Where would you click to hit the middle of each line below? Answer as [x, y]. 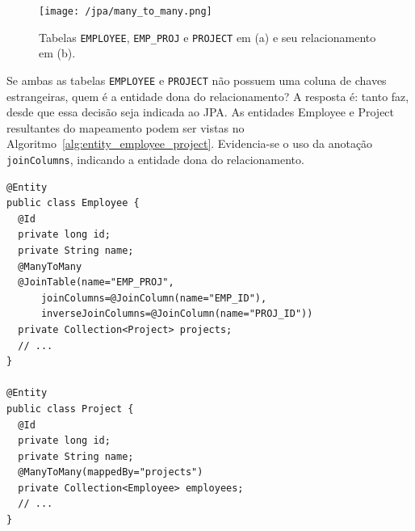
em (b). [57, 53]
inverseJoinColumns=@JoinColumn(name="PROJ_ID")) [177, 314]
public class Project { [70, 409]
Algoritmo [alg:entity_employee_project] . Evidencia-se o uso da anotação [190, 143]
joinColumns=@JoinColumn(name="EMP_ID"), [154, 298]
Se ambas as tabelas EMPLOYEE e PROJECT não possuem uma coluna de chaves [197, 80]
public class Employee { [73, 203]
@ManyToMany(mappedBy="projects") [111, 472]
